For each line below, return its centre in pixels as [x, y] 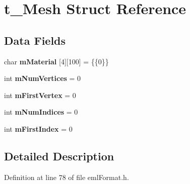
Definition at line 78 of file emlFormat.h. [67, 177]
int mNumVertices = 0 [43, 78]
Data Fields [35, 40]
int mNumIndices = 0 [41, 112]
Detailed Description [59, 156]
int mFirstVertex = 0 [40, 95]
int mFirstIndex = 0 [38, 128]
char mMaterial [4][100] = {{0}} [56, 61]
